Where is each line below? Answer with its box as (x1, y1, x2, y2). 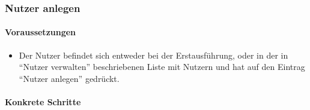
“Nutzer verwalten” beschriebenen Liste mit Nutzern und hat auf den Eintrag (19, 60, 305, 73)
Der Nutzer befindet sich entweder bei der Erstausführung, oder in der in (19, 48, 288, 61)
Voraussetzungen (5, 26, 76, 38)
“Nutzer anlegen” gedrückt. (19, 72, 120, 84)
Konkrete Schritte (5, 96, 81, 108)
